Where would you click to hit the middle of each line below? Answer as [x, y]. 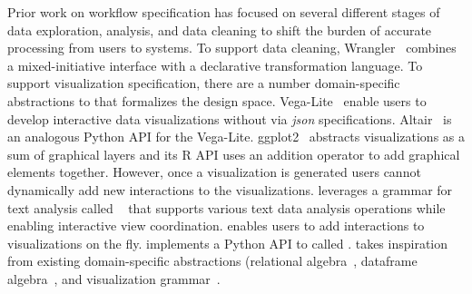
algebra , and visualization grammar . [114, 278]
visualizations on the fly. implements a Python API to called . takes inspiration [228, 243]
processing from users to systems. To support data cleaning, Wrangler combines [232, 48]
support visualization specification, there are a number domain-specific [204, 83]
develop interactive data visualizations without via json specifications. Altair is [230, 118]
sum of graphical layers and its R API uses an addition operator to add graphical [234, 154]
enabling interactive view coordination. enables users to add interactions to [216, 225]
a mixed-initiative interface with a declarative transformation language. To [215, 65]
